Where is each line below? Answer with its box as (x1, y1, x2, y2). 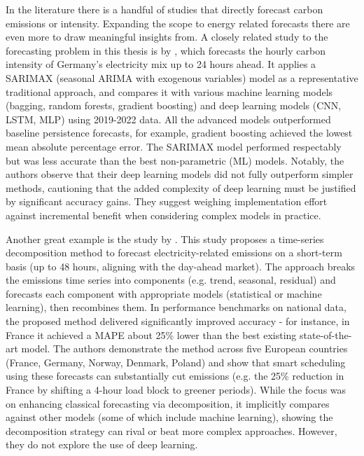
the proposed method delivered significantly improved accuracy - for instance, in (6, 314, 350, 329)
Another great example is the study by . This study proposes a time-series (6, 231, 324, 246)
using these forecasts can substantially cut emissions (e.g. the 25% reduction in (6, 368, 344, 383)
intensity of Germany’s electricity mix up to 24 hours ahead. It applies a (6, 57, 316, 71)
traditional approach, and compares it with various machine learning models (6, 84, 333, 99)
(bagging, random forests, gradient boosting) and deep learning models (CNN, (6, 98, 342, 113)
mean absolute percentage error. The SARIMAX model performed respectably (6, 139, 342, 153)
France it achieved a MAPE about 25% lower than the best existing (6, 327, 297, 342)
